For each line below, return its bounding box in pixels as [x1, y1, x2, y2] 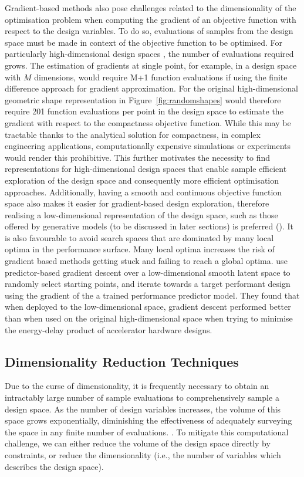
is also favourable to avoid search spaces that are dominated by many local [5, 231, 274, 243]
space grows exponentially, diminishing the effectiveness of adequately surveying [5, 414, 292, 427]
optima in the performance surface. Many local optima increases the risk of [5, 243, 275, 255]
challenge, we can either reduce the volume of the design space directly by [5, 437, 271, 449]
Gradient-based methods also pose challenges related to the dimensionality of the [5, 2, 296, 13]
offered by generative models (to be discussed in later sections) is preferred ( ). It [5, 220, 293, 232]
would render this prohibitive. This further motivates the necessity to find [5, 151, 271, 163]
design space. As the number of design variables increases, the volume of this [5, 402, 281, 415]
